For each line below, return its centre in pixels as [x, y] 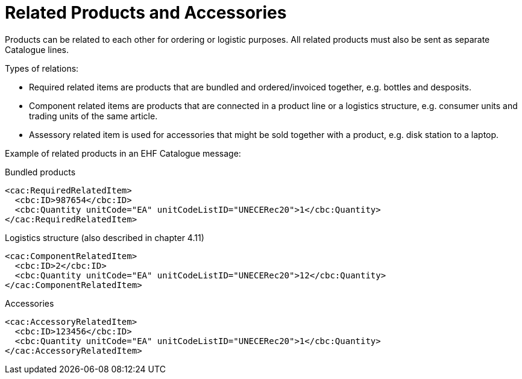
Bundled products [40, 172]
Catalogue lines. [37, 49]
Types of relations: [42, 68]
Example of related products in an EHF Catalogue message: [123, 153]
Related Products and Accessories [146, 13]
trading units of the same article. [93, 116]
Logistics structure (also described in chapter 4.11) [105, 237]
